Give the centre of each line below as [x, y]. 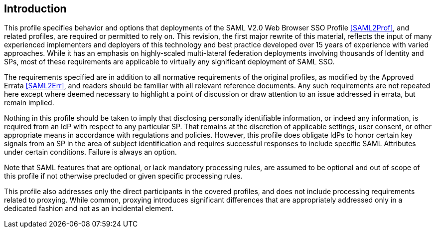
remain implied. [29, 103]
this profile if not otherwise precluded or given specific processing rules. [123, 176]
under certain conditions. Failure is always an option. [90, 152]
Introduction [35, 9]
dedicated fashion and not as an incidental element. [89, 209]
